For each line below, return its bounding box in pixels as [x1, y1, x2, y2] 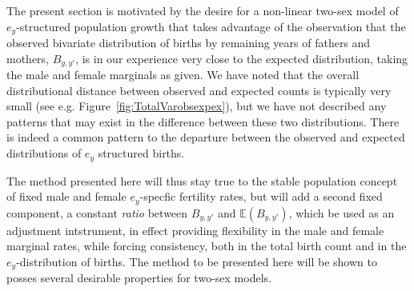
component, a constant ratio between [6, 204, 188, 221]
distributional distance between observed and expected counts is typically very [6, 82, 392, 98]
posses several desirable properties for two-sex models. [6, 269, 271, 286]
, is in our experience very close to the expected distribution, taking [75, 50, 408, 66]
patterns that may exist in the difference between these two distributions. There [6, 113, 400, 130]
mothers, [6, 50, 50, 66]
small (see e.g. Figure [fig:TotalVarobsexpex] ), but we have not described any [6, 98, 387, 114]
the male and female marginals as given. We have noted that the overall [6, 66, 360, 83]
